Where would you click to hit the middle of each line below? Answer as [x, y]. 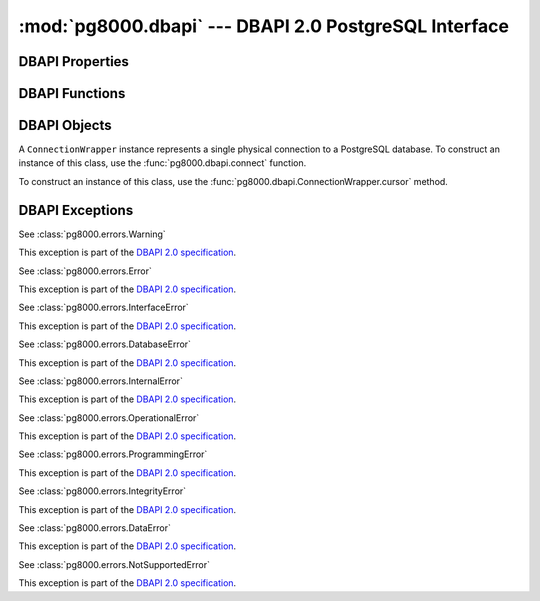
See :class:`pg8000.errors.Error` [85, 271]
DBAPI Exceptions [76, 210]
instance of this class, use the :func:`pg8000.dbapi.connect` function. [162, 163]
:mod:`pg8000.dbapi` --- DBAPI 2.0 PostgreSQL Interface [264, 26]
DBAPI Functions [72, 93]
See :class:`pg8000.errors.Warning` [92, 234]
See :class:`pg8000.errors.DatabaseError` [105, 344]
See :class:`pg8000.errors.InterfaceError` [103, 307]
